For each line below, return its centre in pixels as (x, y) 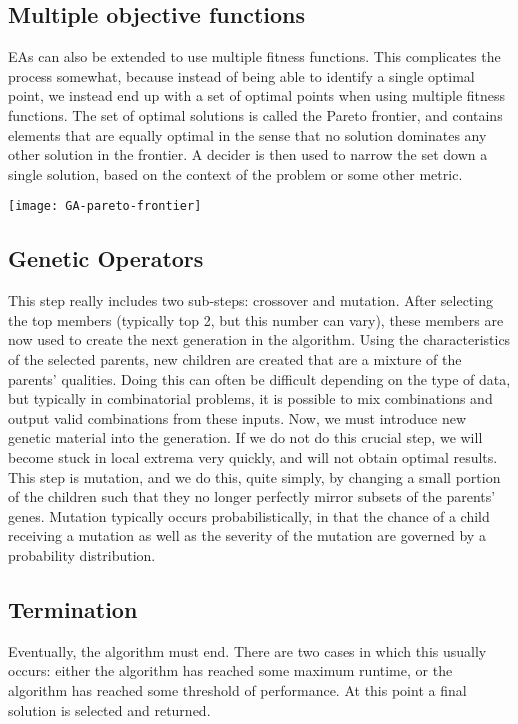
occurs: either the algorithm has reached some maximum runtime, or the (230, 670)
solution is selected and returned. (109, 709)
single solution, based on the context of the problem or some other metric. (235, 173)
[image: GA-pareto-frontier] (105, 206)
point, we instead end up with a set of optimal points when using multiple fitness (257, 95)
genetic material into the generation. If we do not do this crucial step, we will (245, 437)
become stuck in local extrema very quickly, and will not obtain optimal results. (253, 456)
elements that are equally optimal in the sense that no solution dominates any (247, 134)
